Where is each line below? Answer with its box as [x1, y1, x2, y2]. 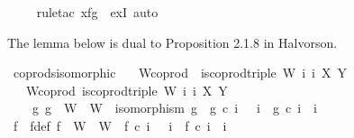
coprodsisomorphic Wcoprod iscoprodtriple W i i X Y [13, 63, 347, 82]
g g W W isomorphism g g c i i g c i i [32, 98, 317, 117]
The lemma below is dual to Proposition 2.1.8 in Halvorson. [7, 32, 338, 51]
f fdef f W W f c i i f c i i [13, 115, 227, 134]
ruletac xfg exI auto [36, 3, 159, 21]
